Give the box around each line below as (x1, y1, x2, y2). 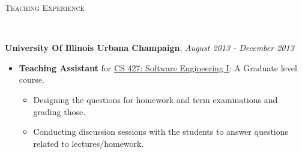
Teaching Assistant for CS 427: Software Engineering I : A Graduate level (19, 61, 297, 74)
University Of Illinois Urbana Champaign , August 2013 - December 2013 (5, 41, 294, 54)
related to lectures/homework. (33, 137, 144, 149)
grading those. (33, 105, 86, 117)
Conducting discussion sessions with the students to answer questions (33, 125, 289, 138)
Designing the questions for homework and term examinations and (33, 93, 278, 105)
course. (19, 73, 44, 86)
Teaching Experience (5, 1, 85, 13)
